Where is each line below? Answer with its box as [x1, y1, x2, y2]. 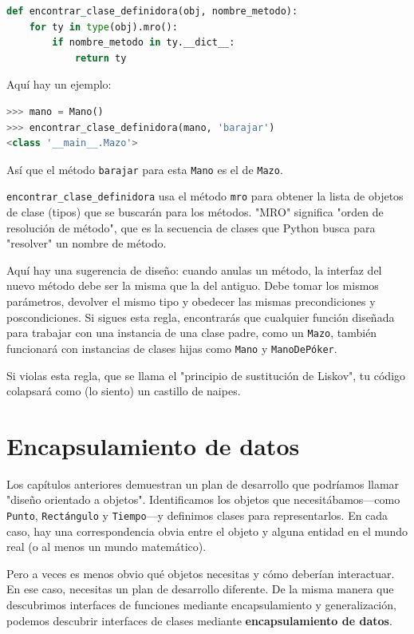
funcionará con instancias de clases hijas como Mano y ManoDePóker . [6, 339, 337, 356]
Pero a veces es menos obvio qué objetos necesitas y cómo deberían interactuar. [6, 565, 395, 581]
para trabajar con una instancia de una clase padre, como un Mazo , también [6, 324, 377, 341]
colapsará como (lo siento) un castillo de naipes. [6, 382, 241, 399]
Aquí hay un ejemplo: [6, 76, 112, 93]
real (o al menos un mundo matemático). [6, 538, 207, 555]
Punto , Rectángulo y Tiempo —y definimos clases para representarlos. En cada [6, 507, 388, 524]
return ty [74, 52, 127, 64]
